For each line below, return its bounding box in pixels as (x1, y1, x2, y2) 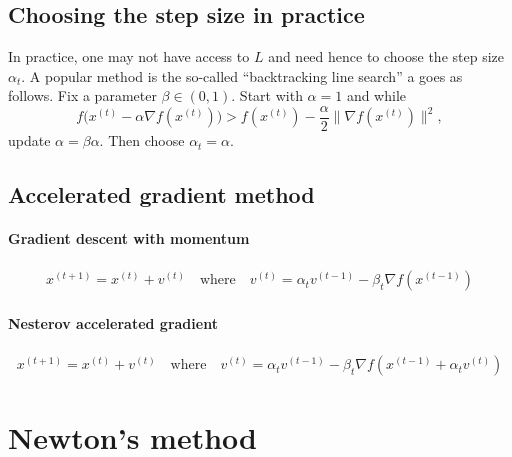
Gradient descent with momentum (8, 228, 250, 249)
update (8, 130, 51, 151)
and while (346, 85, 407, 106)
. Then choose (99, 130, 185, 151)
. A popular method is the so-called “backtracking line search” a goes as (21, 65, 463, 86)
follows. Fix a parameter (8, 85, 157, 106)
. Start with (231, 85, 303, 106)
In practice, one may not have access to (8, 46, 250, 67)
